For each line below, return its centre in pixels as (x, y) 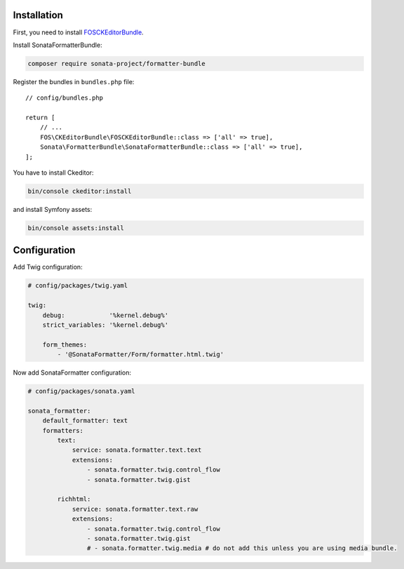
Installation (38, 15)
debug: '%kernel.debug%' (105, 315)
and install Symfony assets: (53, 209)
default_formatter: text (85, 421)
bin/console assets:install (76, 228)
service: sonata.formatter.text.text (137, 450)
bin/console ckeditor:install (80, 191)
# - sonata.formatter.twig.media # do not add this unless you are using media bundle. (242, 548)
